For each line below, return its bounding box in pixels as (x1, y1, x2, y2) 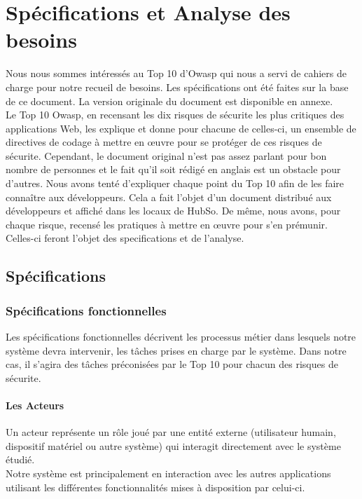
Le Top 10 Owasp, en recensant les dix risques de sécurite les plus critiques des (6, 107, 344, 122)
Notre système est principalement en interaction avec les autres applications (6, 465, 331, 480)
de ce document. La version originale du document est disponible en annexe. (6, 93, 333, 108)
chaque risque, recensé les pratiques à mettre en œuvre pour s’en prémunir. (6, 217, 328, 231)
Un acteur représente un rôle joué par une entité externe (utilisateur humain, (6, 425, 336, 439)
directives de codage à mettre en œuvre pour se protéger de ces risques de (6, 135, 322, 149)
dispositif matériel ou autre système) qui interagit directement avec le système (6, 438, 341, 453)
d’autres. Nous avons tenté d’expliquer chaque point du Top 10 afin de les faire (6, 176, 344, 191)
